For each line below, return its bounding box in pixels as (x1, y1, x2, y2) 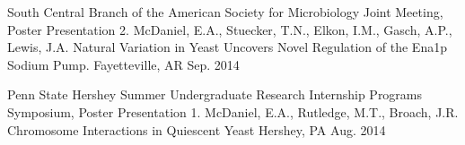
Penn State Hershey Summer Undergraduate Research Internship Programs (7, 85, 423, 104)
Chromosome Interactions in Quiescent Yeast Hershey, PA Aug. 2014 (7, 120, 386, 139)
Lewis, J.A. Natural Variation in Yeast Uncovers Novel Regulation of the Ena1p (7, 38, 447, 56)
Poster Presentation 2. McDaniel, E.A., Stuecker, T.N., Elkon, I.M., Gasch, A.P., (7, 20, 452, 38)
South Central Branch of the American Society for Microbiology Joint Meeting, (7, 3, 443, 21)
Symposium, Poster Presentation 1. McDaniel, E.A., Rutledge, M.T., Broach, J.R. (7, 102, 459, 121)
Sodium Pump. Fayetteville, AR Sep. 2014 (7, 55, 240, 73)
